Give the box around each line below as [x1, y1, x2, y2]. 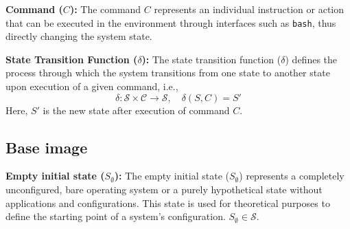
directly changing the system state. [5, 29, 152, 43]
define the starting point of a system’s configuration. [5, 209, 226, 223]
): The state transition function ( [141, 52, 281, 66]
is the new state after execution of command [43, 102, 230, 117]
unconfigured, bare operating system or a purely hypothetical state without [5, 182, 323, 197]
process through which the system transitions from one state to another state [5, 65, 330, 80]
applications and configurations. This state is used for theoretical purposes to [5, 195, 330, 210]
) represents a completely [239, 168, 345, 183]
